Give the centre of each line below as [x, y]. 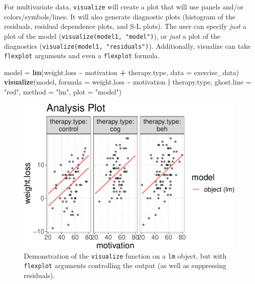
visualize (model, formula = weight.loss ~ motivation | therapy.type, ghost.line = [128, 82]
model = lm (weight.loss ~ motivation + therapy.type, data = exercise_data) [122, 72]
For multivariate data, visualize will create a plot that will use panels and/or [124, 6]
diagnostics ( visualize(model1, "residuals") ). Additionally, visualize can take [127, 46]
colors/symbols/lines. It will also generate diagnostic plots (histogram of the [120, 16]
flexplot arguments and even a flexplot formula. [82, 55]
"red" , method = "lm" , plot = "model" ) [63, 92]
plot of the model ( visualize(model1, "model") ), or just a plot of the [112, 36]
